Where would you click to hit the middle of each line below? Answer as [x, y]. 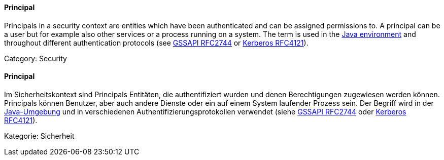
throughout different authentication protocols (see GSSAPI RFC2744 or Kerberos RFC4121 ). [156, 43]
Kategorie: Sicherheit [39, 136]
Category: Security [36, 58]
